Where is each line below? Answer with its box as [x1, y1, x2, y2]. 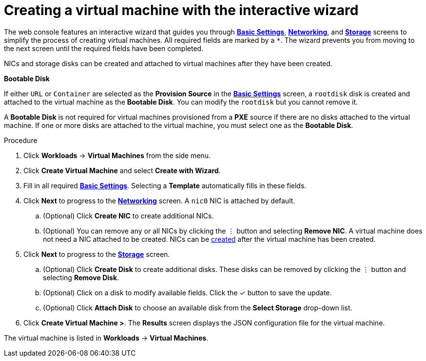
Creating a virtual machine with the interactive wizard [4, 2, 359, 18]
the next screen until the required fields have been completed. [4, 44, 204, 53]
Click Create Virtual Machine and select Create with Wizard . [23, 166, 221, 175]
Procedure [4, 136, 38, 144]
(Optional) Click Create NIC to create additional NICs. [43, 211, 214, 220]
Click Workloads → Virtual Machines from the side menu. [23, 151, 211, 160]
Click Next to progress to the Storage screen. [23, 250, 170, 258]
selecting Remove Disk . [43, 273, 119, 282]
